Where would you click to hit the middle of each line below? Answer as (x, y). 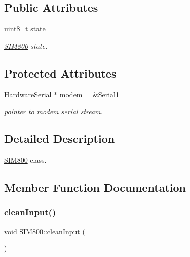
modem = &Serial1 (89, 94)
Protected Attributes (60, 73)
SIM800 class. (25, 159)
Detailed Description (60, 139)
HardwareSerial (28, 94)
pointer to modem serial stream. (53, 111)
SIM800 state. (26, 45)
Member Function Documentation (95, 187)
